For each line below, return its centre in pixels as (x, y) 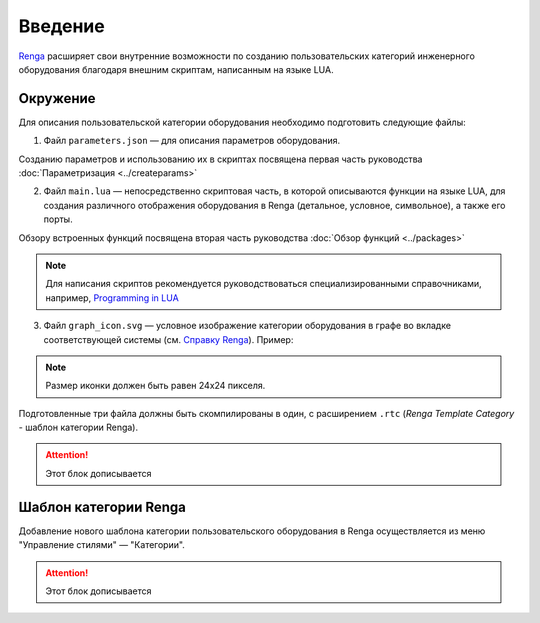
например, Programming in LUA (112, 297)
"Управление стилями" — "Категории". (101, 545)
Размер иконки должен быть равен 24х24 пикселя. (155, 386)
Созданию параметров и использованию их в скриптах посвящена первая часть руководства (220, 159)
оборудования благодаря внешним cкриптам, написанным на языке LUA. (176, 69)
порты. (58, 219)
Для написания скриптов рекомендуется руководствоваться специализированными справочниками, (263, 284)
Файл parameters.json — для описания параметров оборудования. (192, 141)
